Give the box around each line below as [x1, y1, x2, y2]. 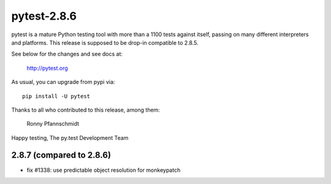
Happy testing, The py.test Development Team [11, 134, 129, 141]
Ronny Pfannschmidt [26, 120, 80, 128]
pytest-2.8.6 [11, 9, 77, 23]
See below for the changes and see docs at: [11, 50, 123, 58]
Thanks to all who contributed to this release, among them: [11, 106, 161, 113]
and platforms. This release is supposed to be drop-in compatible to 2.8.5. [11, 39, 199, 46]
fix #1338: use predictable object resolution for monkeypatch [26, 166, 181, 174]
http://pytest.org [26, 64, 69, 72]
